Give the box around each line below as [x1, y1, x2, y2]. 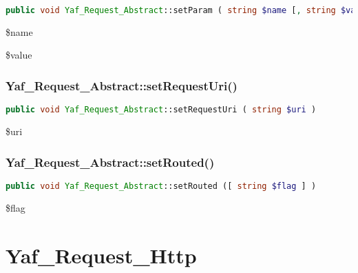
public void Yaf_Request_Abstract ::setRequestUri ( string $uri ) [6, 105, 317, 115]
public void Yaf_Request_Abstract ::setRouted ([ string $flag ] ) [6, 181, 317, 191]
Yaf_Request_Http [6, 241, 197, 269]
